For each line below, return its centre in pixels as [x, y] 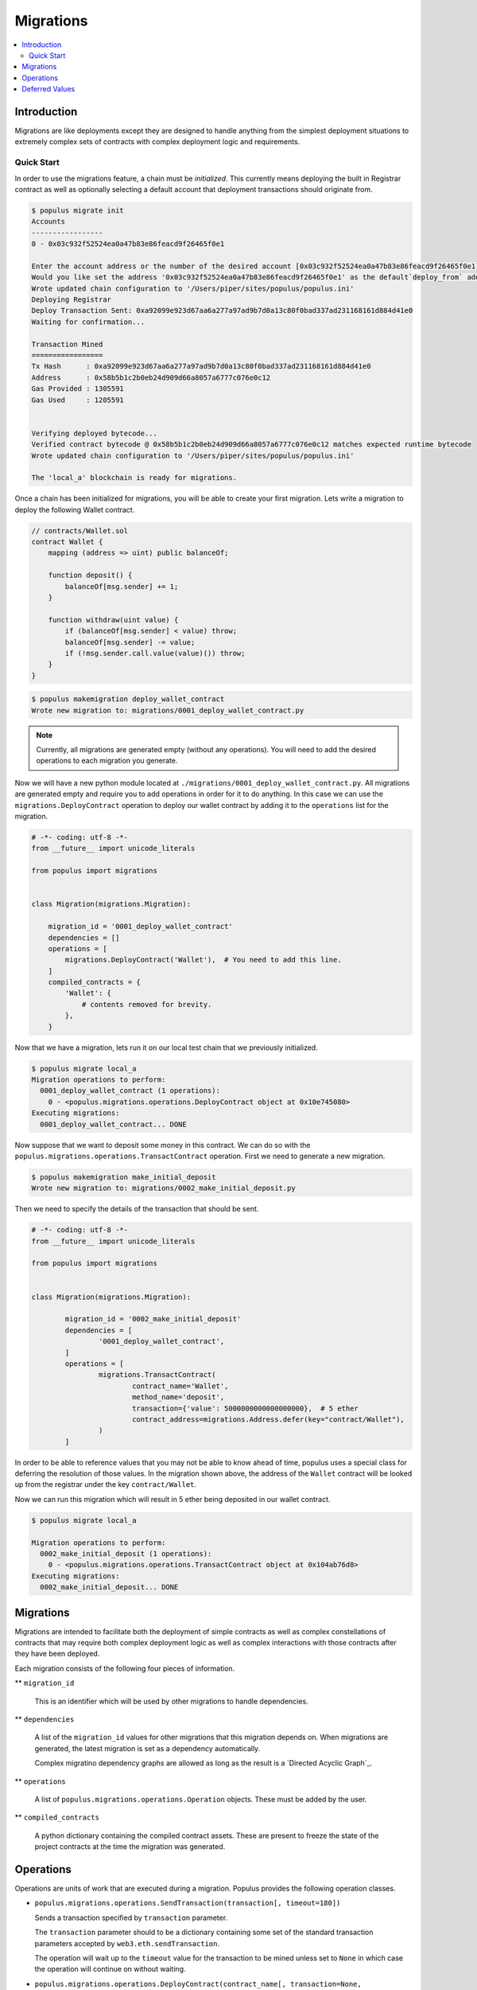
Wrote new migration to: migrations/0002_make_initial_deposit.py [163, 1188]
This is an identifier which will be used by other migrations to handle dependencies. [172, 1701]
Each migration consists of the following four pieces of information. [125, 1668]
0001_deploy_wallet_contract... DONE [113, 1124]
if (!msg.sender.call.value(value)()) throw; [155, 653]
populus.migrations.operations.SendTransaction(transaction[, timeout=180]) [188, 1903]
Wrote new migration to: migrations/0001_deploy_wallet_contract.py [168, 710]
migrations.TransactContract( [157, 1375]
